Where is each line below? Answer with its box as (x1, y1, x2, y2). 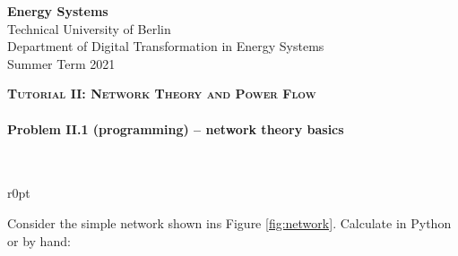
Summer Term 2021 (7, 54, 116, 73)
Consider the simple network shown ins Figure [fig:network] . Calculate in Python (7, 213, 452, 232)
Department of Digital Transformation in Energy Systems (7, 37, 324, 55)
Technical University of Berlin (7, 19, 171, 38)
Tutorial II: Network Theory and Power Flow (7, 84, 316, 103)
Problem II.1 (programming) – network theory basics (7, 119, 344, 138)
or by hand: (7, 231, 71, 250)
